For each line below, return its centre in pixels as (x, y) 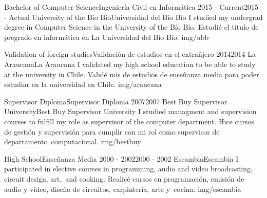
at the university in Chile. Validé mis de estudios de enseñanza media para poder (132, 74)
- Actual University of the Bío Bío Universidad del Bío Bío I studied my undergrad (133, 17)
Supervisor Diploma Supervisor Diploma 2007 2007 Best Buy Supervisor (116, 101)
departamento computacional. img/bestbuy (73, 141)
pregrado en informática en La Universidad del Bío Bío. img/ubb (107, 37)
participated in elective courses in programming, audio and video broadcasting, (128, 169)
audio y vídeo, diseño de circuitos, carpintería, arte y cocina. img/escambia (123, 189)
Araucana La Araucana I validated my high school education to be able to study (130, 64)
